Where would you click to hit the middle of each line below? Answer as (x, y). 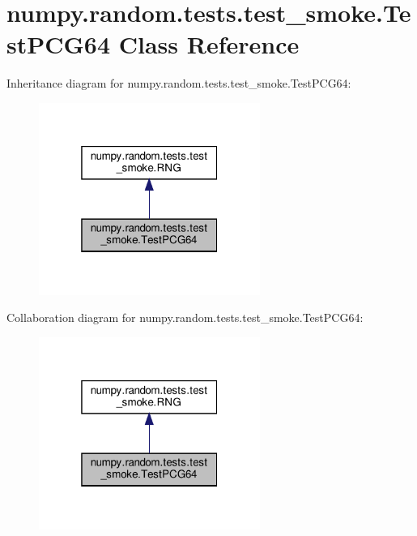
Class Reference (209, 44)
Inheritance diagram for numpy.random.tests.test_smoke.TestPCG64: (179, 83)
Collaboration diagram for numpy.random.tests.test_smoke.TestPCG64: (185, 317)
